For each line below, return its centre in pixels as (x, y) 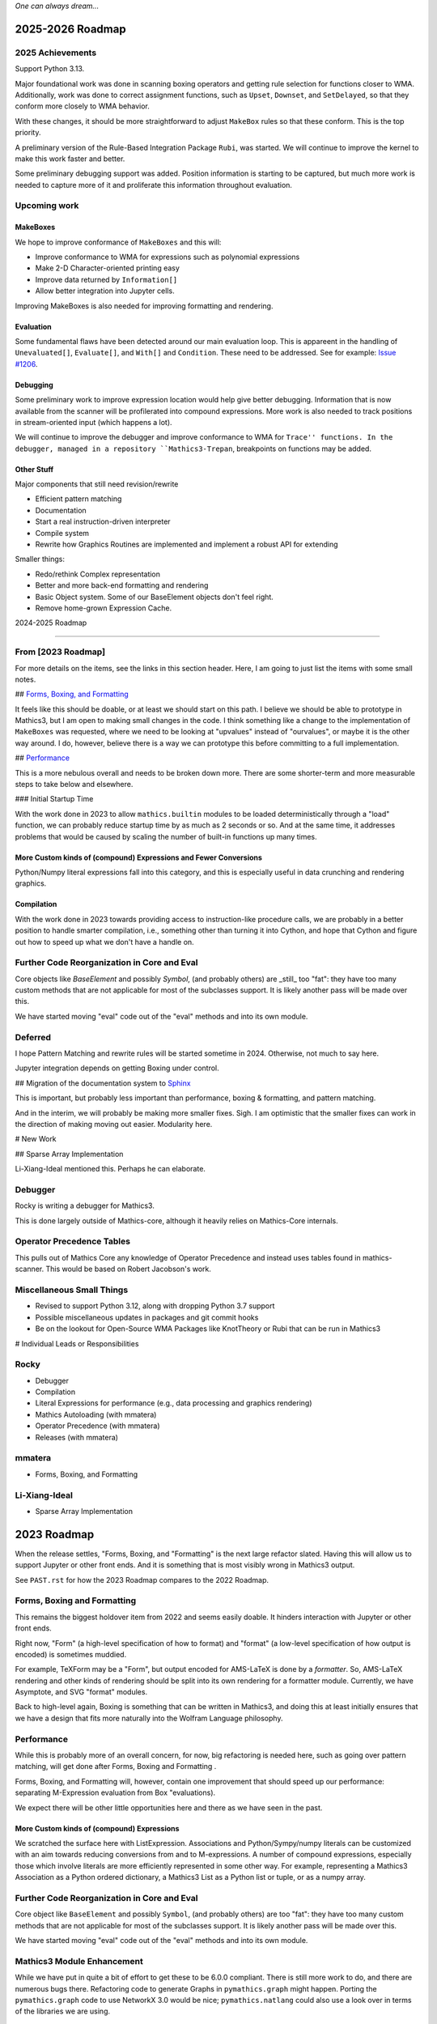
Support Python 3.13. (50, 69)
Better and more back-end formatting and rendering (122, 585)
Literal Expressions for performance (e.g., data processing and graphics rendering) (174, 1403)
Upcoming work (47, 206)
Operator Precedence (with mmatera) (98, 1426)
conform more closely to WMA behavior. (82, 106)
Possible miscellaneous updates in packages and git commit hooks (147, 1317)
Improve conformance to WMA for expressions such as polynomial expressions (168, 257)
